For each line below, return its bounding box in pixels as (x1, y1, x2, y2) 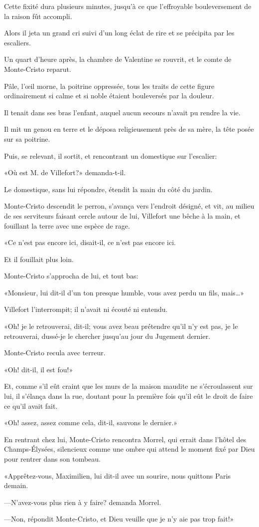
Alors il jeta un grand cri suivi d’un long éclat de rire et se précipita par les (4, 27, 235, 38)
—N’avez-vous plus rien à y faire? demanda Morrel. (4, 497, 161, 507)
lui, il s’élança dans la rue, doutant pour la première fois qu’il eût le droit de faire (4, 391, 253, 401)
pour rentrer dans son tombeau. (4, 454, 101, 464)
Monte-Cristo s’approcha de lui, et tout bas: (4, 270, 138, 281)
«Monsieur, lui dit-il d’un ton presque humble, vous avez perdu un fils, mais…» (4, 287, 245, 297)
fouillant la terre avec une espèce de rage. (4, 220, 130, 231)
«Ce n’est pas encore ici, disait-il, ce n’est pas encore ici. (4, 237, 176, 248)
